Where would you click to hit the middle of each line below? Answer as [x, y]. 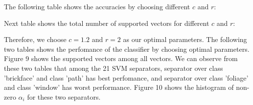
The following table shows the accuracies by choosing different [97, 6]
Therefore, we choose [35, 39]
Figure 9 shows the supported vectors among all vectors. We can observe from [121, 58]
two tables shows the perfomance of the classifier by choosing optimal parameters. [127, 49]
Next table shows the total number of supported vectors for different [107, 23]
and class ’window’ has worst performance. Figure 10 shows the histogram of [119, 87]
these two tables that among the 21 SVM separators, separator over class [114, 68]
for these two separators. [64, 96]
